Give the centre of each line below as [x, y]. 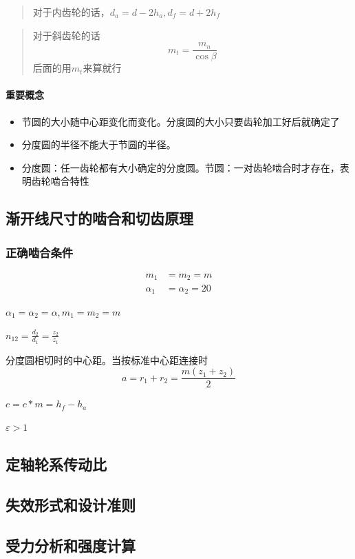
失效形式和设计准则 [71, 504]
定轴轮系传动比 [56, 464]
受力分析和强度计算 [71, 545]
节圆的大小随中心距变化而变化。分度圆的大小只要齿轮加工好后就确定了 [181, 121]
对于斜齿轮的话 [66, 35]
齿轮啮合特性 [60, 181]
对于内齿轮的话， [71, 12]
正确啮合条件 [40, 252]
